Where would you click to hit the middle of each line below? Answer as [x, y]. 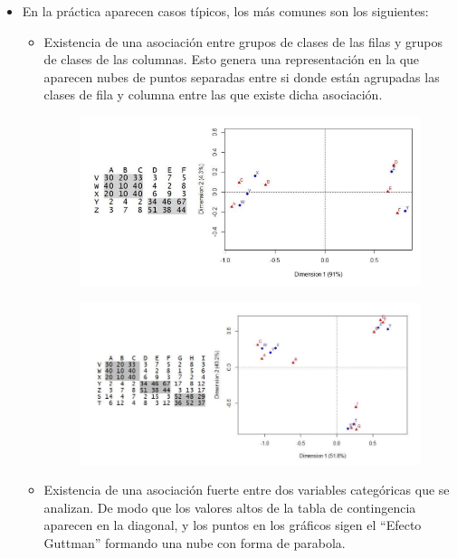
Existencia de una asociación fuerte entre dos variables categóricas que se [247, 490]
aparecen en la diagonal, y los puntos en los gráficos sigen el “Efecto [233, 525]
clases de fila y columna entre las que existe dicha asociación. [213, 95]
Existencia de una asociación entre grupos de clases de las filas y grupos [243, 41]
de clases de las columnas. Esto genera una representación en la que [232, 59]
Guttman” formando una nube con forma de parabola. [195, 543]
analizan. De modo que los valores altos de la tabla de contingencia [230, 507]
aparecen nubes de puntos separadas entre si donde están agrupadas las [242, 76]
